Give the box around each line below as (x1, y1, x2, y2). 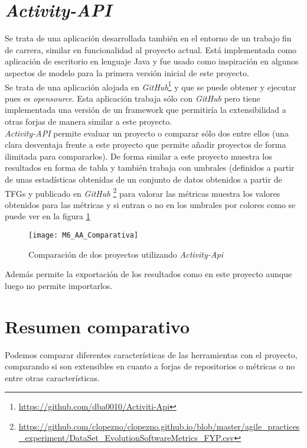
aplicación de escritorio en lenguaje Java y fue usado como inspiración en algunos (5, 55, 299, 67)
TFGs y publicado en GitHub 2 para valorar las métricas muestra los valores (5, 185, 280, 199)
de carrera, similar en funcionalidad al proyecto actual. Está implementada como (5, 43, 297, 56)
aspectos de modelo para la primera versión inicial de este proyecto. (5, 66, 249, 79)
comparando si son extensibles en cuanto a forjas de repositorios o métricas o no (5, 360, 295, 372)
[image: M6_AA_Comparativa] (28, 231, 139, 239)
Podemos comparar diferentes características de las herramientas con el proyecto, (5, 348, 298, 361)
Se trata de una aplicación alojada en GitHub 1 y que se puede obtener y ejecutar (5, 79, 296, 93)
